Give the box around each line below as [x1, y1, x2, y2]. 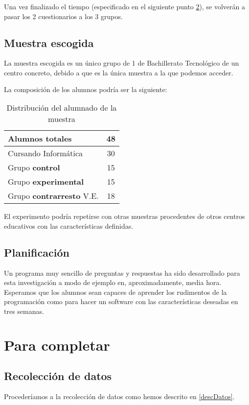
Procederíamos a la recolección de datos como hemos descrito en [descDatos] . [4, 391, 235, 402]
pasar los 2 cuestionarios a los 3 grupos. [4, 11, 123, 21]
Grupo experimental [8, 176, 84, 188]
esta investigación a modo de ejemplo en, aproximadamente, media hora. [4, 277, 222, 287]
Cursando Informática [8, 147, 83, 159]
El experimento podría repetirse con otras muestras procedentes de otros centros [4, 211, 245, 221]
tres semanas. [4, 306, 44, 316]
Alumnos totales [8, 133, 72, 144]
